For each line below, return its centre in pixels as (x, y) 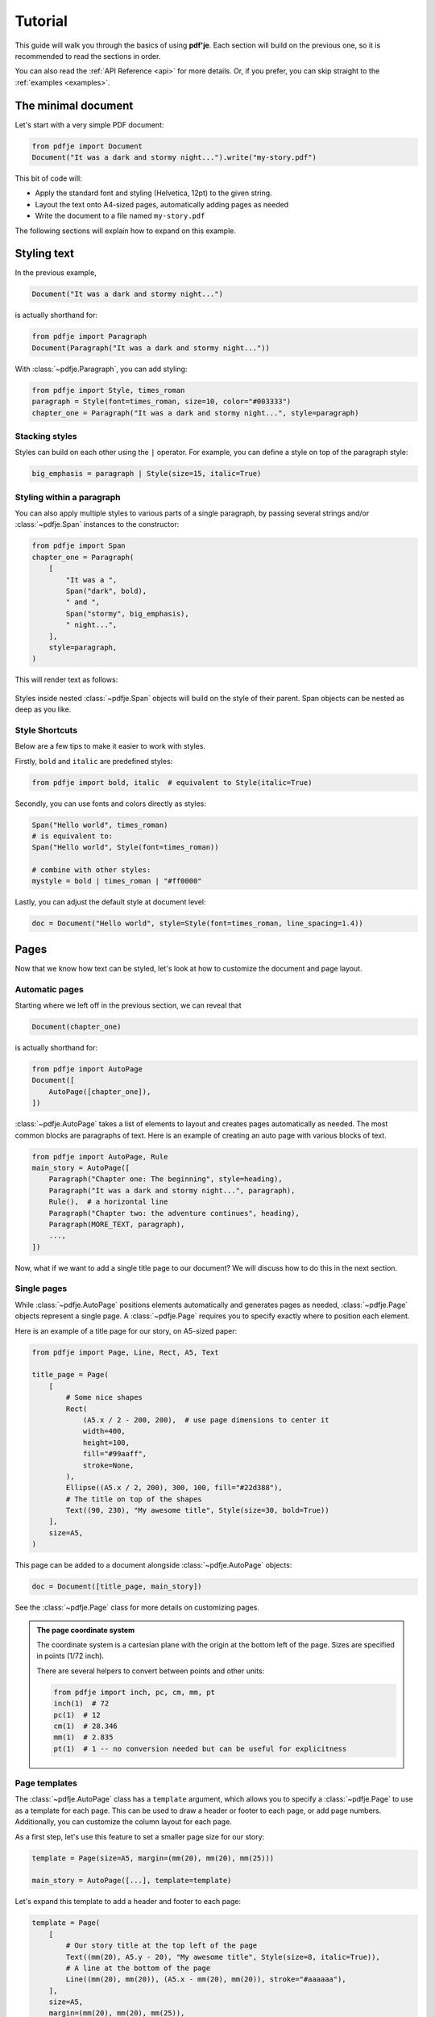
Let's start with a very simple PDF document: (89, 124)
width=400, (104, 1431)
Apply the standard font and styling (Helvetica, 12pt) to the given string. (154, 193)
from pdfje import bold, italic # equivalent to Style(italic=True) (172, 782)
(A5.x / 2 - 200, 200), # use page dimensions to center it (206, 1420)
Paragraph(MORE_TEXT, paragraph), (117, 1224)
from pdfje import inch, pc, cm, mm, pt (134, 1692)
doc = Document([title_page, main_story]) (117, 1587)
